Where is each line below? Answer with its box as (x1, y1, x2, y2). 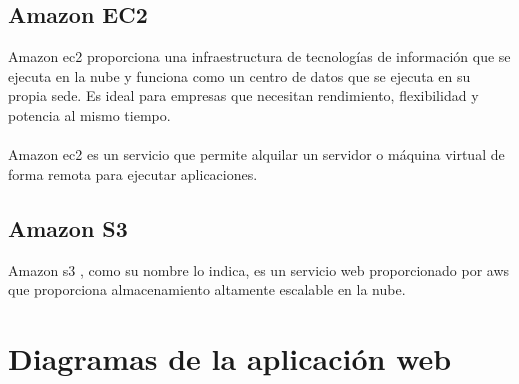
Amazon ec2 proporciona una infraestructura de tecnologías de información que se (8, 46, 511, 67)
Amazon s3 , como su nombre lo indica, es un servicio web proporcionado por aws (8, 259, 510, 280)
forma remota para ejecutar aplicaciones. (8, 163, 258, 184)
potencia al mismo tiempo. (8, 104, 171, 125)
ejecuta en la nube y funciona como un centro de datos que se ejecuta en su (8, 65, 471, 86)
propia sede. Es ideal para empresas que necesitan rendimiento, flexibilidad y (8, 85, 479, 106)
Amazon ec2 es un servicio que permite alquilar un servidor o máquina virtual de (8, 144, 505, 165)
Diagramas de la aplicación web (8, 337, 452, 378)
